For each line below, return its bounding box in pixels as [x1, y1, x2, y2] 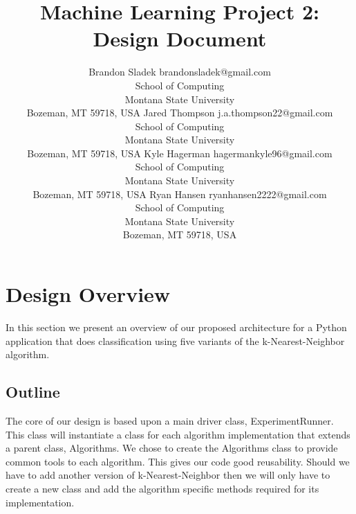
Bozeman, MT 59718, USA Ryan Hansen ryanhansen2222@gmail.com [32, 186, 327, 201]
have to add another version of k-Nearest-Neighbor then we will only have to [6, 468, 330, 482]
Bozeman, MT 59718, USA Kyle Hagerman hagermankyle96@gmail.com [27, 145, 332, 160]
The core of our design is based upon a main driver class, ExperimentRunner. [6, 413, 334, 427]
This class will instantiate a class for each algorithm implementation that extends [6, 427, 350, 441]
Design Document [93, 24, 267, 53]
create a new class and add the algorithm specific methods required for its [6, 481, 319, 495]
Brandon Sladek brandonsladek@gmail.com [88, 64, 271, 79]
